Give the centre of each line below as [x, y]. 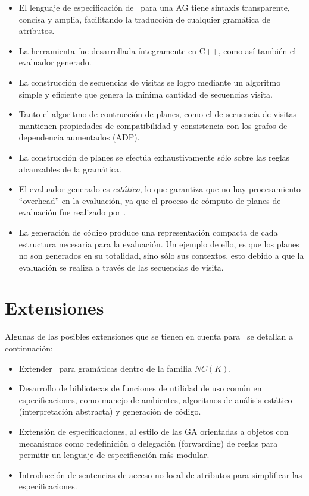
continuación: [29, 348]
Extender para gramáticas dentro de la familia [105, 368]
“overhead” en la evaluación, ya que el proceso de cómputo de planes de [150, 200]
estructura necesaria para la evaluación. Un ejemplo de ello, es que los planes [159, 244]
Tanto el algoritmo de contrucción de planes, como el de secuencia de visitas [158, 114]
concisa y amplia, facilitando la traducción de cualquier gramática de [144, 19]
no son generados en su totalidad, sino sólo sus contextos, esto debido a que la [161, 255]
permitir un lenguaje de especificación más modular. [114, 455]
